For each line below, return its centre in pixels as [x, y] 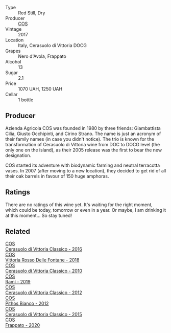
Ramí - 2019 [18, 282]
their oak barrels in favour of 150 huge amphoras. [57, 176]
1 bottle [26, 100]
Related [18, 231]
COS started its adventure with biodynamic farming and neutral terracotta [83, 165]
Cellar [11, 94]
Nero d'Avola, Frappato [42, 56]
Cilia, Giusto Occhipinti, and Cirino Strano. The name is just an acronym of [83, 134]
